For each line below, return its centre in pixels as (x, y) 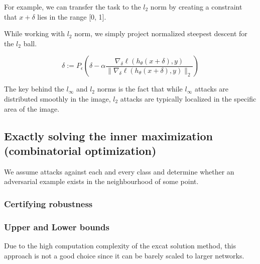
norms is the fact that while (140, 89)
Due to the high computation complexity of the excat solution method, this (120, 245)
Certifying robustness (48, 203)
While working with (35, 33)
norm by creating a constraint (196, 7)
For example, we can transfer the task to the (73, 7)
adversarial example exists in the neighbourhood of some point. (101, 181)
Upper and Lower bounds (57, 227)
